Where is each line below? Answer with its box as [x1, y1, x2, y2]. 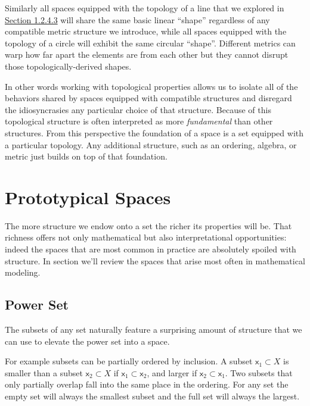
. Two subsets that [225, 366, 293, 379]
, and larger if [147, 366, 197, 379]
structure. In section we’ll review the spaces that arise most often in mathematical [5, 254, 305, 267]
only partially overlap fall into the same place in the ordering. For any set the [5, 378, 289, 391]
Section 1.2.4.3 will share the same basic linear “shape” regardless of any [5, 13, 270, 26]
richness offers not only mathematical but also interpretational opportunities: [5, 231, 287, 243]
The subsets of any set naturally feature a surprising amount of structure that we [5, 323, 302, 336]
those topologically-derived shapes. [5, 60, 132, 72]
